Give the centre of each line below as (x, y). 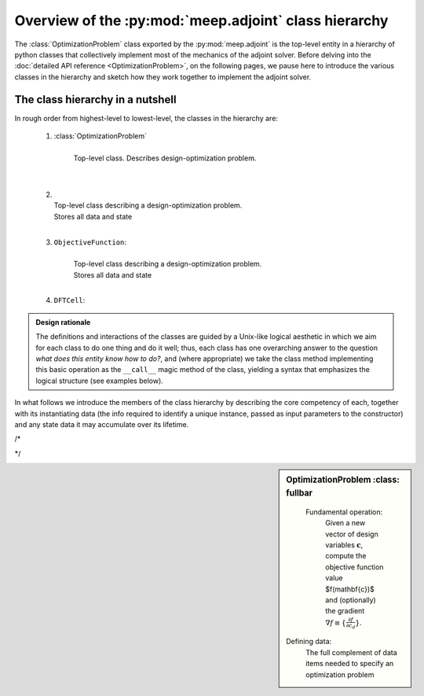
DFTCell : (69, 300)
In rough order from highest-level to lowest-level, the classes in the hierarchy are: (146, 118)
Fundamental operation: (344, 512)
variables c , (344, 545)
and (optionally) (351, 600)
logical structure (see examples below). (100, 381)
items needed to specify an (350, 664)
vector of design (352, 534)
